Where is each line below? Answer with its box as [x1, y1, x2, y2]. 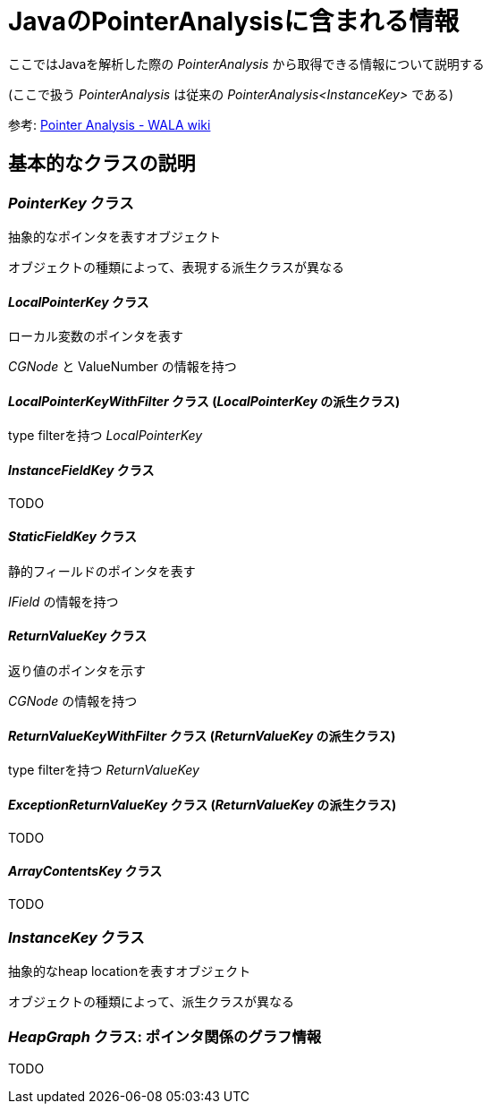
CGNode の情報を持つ [8, 693, 138, 709]
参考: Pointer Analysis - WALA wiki [8, 116, 211, 132]
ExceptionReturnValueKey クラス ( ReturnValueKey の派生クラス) [8, 796, 397, 812]
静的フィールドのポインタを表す [8, 563, 196, 579]
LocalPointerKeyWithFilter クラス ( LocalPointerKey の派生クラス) [8, 393, 401, 409]
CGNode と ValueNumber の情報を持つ [8, 359, 237, 375]
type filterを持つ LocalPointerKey [8, 428, 203, 444]
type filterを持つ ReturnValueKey [8, 762, 199, 778]
